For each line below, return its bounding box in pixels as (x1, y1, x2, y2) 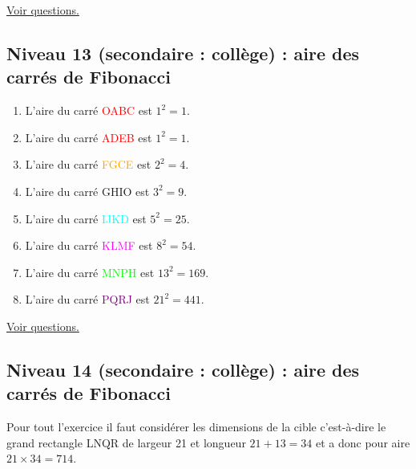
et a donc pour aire (315, 434, 410, 451)
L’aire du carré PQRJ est (25, 291, 150, 308)
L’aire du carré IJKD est (25, 210, 147, 226)
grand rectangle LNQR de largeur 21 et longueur (6, 434, 246, 451)
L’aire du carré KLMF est (25, 237, 153, 254)
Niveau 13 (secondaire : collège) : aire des (6, 40, 360, 65)
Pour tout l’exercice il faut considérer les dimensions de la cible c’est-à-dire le (6, 418, 386, 435)
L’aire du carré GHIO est (25, 182, 150, 199)
